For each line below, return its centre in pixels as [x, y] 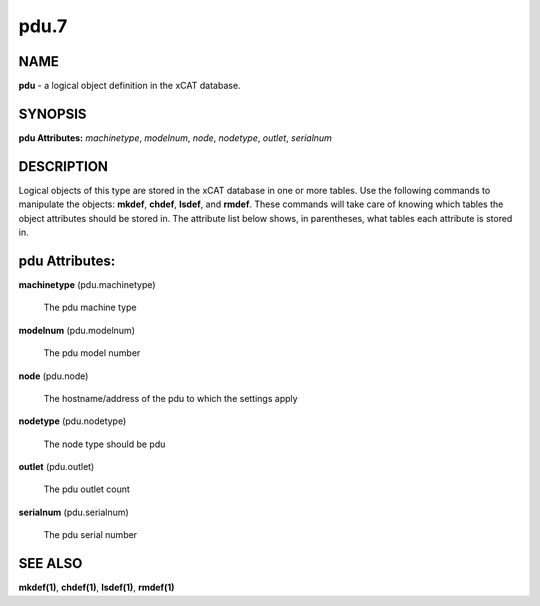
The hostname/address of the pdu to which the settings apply [171, 398]
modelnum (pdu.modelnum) [76, 330]
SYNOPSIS [52, 113]
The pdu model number [92, 353]
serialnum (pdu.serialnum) [73, 512]
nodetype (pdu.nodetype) [72, 421]
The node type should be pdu [104, 444]
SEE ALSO [50, 563]
